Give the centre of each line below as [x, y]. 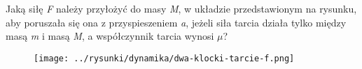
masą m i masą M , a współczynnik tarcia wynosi [110, 36]
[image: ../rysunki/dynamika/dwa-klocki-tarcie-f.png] [164, 58]
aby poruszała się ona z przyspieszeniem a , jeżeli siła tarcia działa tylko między [176, 22]
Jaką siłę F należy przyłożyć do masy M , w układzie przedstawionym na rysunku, [181, 8]
